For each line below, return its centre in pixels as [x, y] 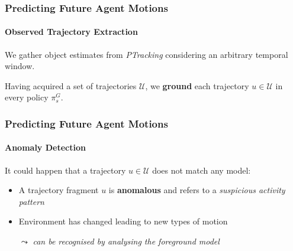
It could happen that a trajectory [65, 170]
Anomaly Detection [45, 147]
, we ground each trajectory [197, 85]
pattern [31, 201]
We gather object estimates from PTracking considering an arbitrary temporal [146, 54]
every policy [27, 97]
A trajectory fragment [59, 190]
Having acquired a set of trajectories [71, 85]
